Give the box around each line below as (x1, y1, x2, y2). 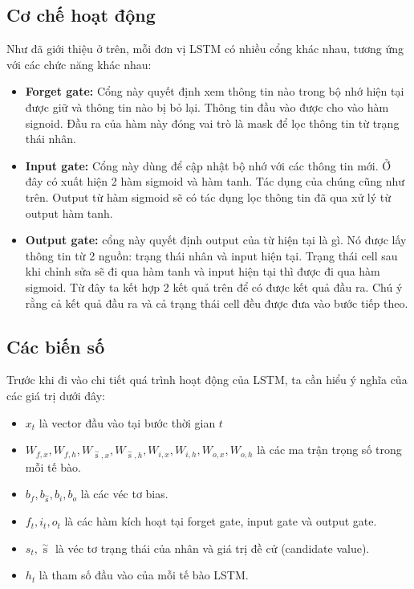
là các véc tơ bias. (80, 485, 168, 502)
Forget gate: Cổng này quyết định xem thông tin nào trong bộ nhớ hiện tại (25, 83, 404, 100)
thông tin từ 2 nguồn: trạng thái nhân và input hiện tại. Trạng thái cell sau (25, 247, 398, 264)
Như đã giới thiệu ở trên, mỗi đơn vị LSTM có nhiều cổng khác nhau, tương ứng (6, 40, 404, 57)
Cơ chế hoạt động (6, 2, 156, 27)
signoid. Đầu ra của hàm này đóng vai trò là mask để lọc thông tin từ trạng (25, 114, 400, 131)
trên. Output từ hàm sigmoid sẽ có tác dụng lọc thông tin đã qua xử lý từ (25, 188, 392, 205)
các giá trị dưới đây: (6, 387, 105, 403)
